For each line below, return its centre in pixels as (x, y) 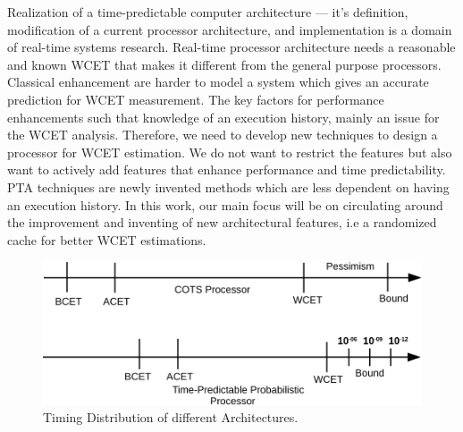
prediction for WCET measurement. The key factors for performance (196, 99)
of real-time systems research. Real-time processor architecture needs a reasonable (231, 47)
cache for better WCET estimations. (107, 239)
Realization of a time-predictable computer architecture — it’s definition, (208, 12)
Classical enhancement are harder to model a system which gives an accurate (218, 82)
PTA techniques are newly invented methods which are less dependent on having (228, 186)
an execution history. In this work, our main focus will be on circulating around (225, 204)
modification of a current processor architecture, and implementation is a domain (230, 29)
